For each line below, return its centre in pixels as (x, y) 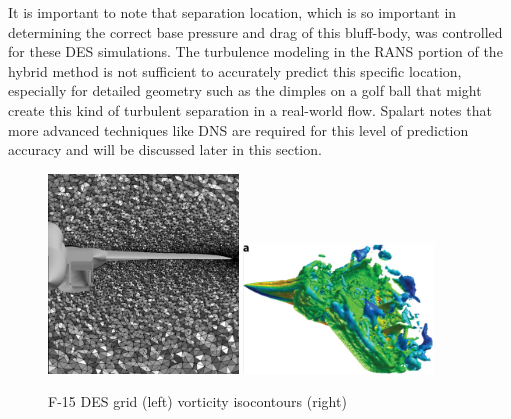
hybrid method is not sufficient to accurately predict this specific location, (235, 70)
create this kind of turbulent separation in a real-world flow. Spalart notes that (250, 109)
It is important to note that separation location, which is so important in (232, 12)
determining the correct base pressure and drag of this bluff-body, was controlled (255, 31)
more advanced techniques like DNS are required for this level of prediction (238, 129)
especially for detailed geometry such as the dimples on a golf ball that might (245, 90)
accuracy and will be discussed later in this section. (165, 149)
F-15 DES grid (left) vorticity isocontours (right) (197, 401)
